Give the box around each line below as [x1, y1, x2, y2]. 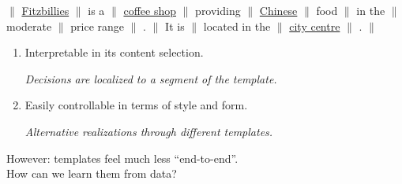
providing [195, 2, 241, 18]
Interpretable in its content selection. [24, 44, 204, 61]
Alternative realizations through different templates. [24, 123, 273, 139]
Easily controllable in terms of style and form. [24, 97, 248, 113]
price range [70, 17, 125, 34]
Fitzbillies [21, 2, 70, 18]
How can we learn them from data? [6, 165, 177, 182]
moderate [6, 17, 52, 34]
